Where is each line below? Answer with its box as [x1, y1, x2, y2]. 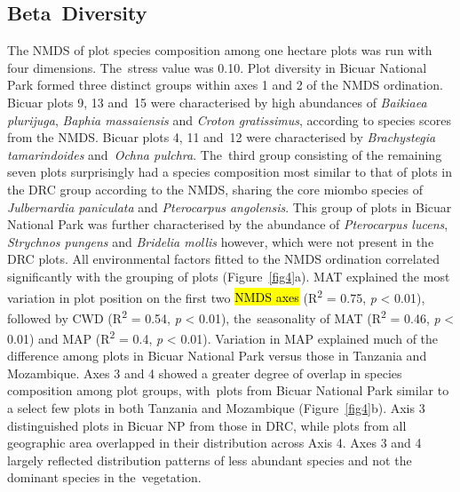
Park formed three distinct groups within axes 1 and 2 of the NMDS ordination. [7, 75, 443, 94]
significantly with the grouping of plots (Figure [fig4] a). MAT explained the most [7, 266, 450, 285]
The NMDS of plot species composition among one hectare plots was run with [7, 41, 432, 60]
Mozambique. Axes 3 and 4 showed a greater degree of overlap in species [7, 363, 402, 382]
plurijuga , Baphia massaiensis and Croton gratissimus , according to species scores [7, 110, 452, 129]
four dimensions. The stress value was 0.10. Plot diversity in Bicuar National [7, 58, 427, 76]
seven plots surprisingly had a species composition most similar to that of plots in [7, 163, 452, 181]
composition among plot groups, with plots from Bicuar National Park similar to [7, 381, 449, 400]
